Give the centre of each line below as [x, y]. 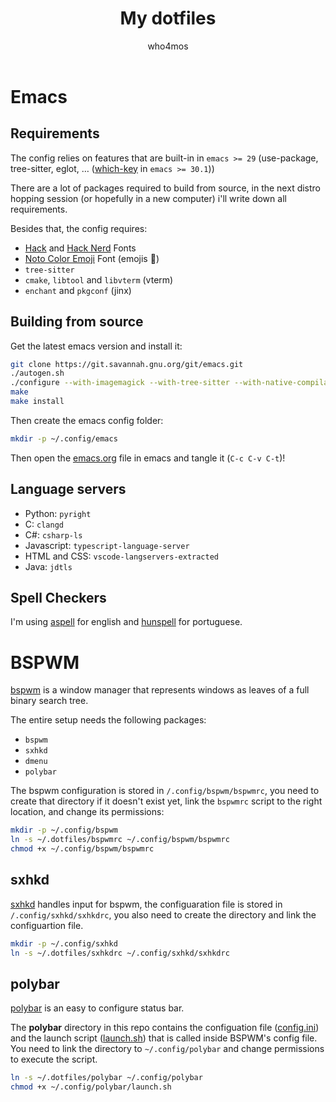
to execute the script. [54, 1059]
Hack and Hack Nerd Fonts [80, 248]
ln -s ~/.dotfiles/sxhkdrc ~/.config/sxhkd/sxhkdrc [120, 953]
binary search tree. [49, 701]
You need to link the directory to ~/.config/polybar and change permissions [167, 1049]
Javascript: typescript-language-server [107, 545]
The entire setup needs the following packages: [108, 720]
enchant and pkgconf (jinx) [78, 290]
